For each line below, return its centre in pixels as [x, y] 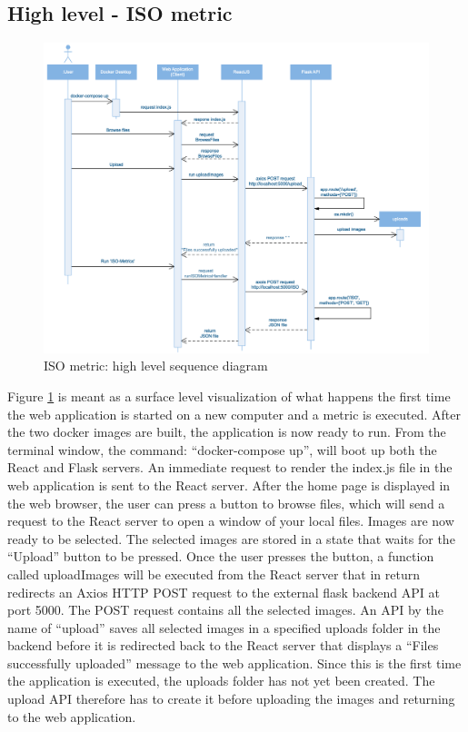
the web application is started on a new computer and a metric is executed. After [234, 414]
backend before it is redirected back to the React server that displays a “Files [223, 645]
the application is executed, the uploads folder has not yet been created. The [221, 681]
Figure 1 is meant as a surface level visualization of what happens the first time [229, 396]
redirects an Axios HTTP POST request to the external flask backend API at [224, 592]
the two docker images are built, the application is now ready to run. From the [227, 432]
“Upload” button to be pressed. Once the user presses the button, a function [221, 556]
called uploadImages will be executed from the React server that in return [214, 574]
